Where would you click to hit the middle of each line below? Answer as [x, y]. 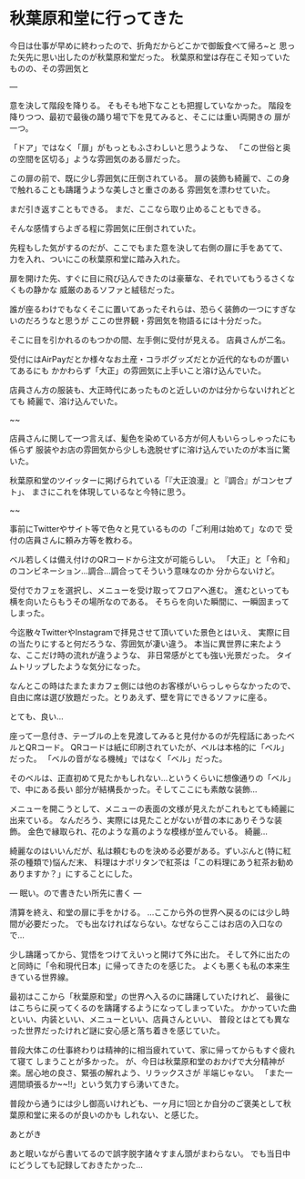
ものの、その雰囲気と [49, 68]
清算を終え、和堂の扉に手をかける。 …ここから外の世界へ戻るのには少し [146, 912]
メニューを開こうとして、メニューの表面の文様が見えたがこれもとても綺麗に [152, 808]
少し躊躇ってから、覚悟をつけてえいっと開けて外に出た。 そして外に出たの [150, 954]
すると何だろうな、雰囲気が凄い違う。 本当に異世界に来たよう [166, 644]
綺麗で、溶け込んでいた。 [75, 401]
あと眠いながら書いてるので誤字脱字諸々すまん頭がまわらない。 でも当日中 [150, 1154]
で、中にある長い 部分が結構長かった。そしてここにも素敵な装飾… [133, 789]
